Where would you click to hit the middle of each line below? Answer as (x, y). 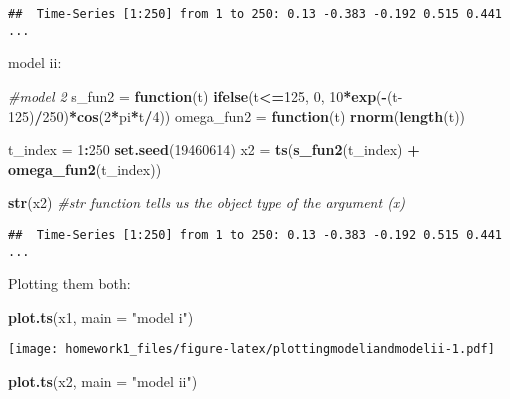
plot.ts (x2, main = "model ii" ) (103, 381)
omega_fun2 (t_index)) (85, 168)
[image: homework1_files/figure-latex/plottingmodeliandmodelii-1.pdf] (251, 349)
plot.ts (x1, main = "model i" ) (101, 316)
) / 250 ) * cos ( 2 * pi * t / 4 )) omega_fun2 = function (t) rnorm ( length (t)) (247, 115)
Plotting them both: (69, 283)
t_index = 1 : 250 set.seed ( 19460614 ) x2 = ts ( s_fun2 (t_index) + (214, 149)
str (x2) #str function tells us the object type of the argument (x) (207, 202)
